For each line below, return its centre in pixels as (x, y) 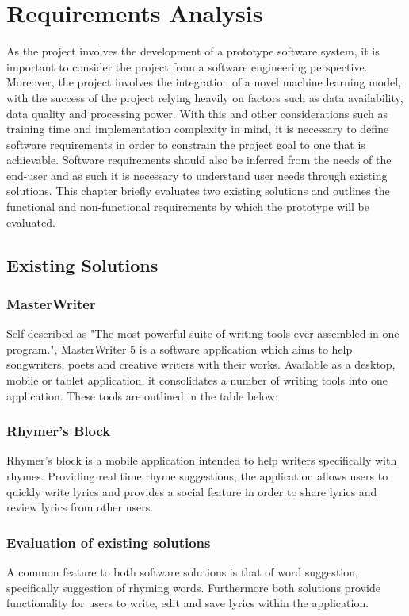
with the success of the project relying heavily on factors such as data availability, (205, 97)
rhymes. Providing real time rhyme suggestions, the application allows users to (197, 476)
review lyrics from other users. (80, 507)
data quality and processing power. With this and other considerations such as (197, 113)
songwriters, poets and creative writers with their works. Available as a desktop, (201, 364)
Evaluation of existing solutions (109, 542)
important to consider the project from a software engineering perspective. (187, 66)
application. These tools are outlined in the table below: (142, 395)
